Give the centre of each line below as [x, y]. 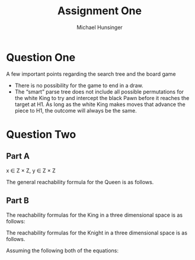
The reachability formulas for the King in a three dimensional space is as [94, 215]
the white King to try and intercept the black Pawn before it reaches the [102, 98]
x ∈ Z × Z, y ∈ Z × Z [31, 171]
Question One [41, 57]
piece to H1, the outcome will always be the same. [76, 110]
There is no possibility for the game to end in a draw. [79, 85]
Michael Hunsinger [100, 27]
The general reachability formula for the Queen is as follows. [80, 182]
